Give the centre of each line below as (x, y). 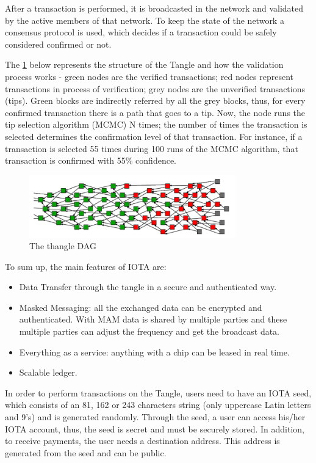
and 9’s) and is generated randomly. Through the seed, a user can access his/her (155, 417)
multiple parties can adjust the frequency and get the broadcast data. (149, 331)
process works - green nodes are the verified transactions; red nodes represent (149, 76)
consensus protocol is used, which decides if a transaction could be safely (141, 32)
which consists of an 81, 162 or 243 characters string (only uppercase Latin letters (158, 405)
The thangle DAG (63, 246)
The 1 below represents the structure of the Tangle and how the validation (144, 64)
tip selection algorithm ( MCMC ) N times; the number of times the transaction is (156, 124)
